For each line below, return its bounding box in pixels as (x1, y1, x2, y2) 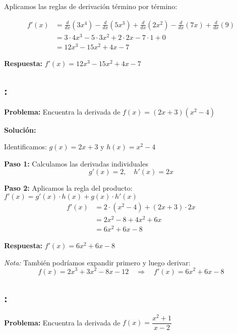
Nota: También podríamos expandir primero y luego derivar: (4, 257, 191, 267)
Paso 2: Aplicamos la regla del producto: (4, 183, 133, 193)
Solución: (4, 124, 36, 135)
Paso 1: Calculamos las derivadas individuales (4, 158, 148, 169)
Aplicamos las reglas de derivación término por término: (4, 1, 177, 11)
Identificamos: (4, 141, 47, 152)
